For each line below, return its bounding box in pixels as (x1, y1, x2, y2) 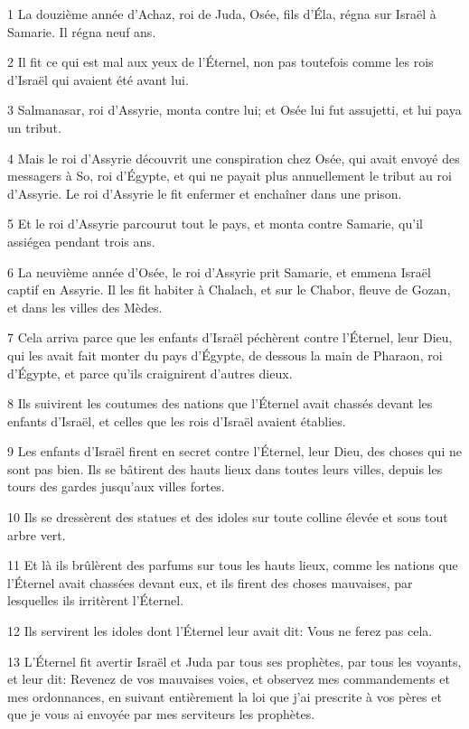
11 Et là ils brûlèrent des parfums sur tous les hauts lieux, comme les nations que (7, 556, 458, 575)
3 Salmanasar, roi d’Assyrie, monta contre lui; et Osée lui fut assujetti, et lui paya (7, 100, 462, 119)
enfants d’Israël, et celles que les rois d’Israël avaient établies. (7, 411, 346, 430)
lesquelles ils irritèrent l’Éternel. (7, 591, 184, 610)
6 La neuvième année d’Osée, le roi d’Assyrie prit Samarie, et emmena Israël (7, 262, 431, 281)
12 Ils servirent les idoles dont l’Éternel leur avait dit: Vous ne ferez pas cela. (7, 622, 433, 640)
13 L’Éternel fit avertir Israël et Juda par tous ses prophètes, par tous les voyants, (7, 651, 462, 670)
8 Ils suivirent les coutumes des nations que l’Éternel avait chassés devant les (7, 394, 433, 413)
